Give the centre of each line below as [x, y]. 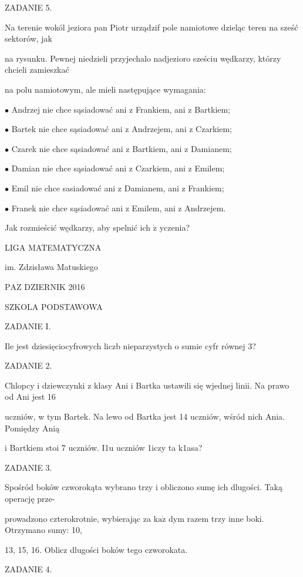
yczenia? [175, 227]
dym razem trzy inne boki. [216, 518]
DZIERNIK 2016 [55, 286]
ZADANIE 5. [28, 7]
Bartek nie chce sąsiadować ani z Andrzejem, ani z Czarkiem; [122, 129]
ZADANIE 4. [28, 569]
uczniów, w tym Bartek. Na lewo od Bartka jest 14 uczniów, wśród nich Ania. [145, 416]
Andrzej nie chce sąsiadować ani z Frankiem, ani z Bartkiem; [121, 109]
